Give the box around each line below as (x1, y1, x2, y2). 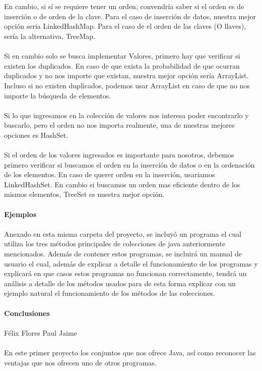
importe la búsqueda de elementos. (4, 90, 111, 100)
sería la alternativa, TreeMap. (4, 30, 96, 41)
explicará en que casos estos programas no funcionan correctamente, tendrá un (4, 268, 247, 279)
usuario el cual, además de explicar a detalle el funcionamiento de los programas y (4, 258, 258, 269)
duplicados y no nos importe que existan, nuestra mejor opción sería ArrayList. (4, 70, 249, 81)
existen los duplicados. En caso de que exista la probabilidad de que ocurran (4, 60, 240, 71)
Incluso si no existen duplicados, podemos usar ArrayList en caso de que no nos (4, 80, 250, 90)
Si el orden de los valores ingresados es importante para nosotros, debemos (4, 149, 234, 160)
